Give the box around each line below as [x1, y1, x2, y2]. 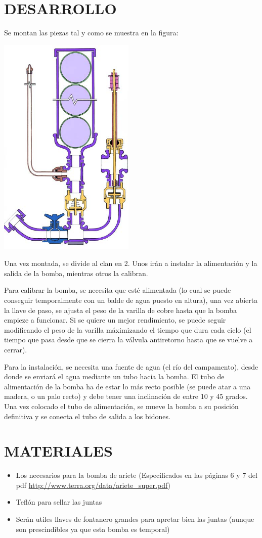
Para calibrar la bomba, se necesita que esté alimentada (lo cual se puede [4, 285, 231, 295]
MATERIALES [4, 440, 113, 461]
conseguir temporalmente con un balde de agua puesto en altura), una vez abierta [4, 295, 258, 305]
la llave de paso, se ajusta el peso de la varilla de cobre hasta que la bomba [4, 304, 237, 315]
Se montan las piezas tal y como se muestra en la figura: [4, 27, 179, 38]
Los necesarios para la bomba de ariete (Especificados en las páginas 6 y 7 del [16, 470, 257, 480]
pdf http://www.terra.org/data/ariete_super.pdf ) [16, 479, 171, 490]
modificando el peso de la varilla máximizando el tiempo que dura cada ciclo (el [4, 324, 251, 335]
